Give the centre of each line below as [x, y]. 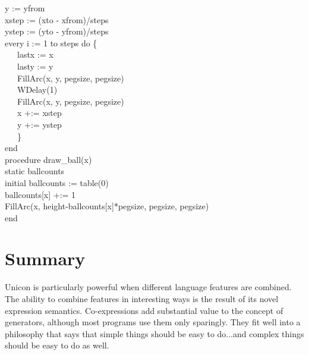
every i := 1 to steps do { [51, 43]
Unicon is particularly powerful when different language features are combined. [148, 287]
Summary [45, 258]
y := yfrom [25, 8]
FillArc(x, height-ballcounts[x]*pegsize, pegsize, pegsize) [107, 206]
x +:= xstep [39, 113]
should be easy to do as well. [57, 345]
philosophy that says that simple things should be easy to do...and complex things [154, 333]
